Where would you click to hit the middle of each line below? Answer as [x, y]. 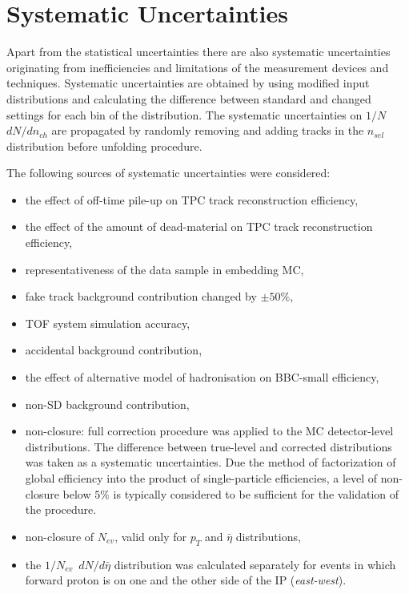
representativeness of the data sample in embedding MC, [164, 269]
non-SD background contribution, [107, 404]
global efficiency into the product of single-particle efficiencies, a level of [201, 478]
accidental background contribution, [114, 350]
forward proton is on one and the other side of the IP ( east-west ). [186, 580]
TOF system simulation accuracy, [108, 323]
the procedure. [61, 509]
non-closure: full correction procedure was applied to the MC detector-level [209, 431]
